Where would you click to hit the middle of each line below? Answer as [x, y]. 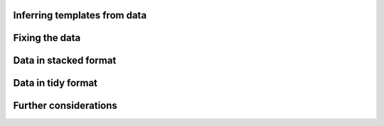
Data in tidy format [55, 83]
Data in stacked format [65, 61]
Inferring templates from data [80, 15]
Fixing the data [47, 38]
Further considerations [65, 106]
